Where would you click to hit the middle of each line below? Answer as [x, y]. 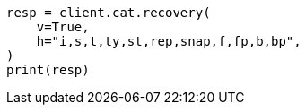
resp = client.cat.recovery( [109, 13]
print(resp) [48, 70]
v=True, [63, 27]
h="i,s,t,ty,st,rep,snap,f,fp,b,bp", [169, 41]
